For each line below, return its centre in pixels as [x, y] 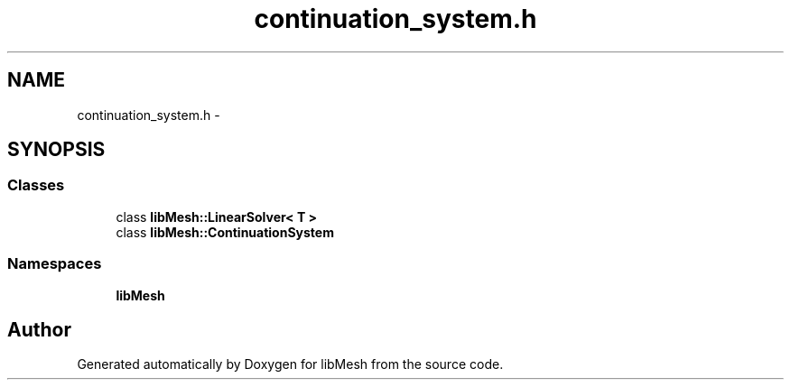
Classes [36, 185]
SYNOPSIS [56, 150]
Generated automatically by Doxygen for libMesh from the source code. [290, 364]
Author [39, 329]
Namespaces [55, 264]
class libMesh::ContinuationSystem [225, 232]
